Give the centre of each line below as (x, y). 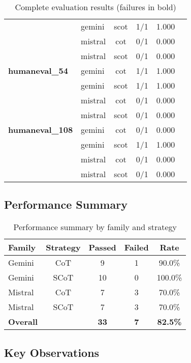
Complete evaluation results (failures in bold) (95, 7)
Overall (23, 322)
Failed (136, 247)
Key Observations (52, 352)
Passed (102, 247)
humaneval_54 (38, 71)
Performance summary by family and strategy (95, 227)
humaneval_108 (41, 130)
